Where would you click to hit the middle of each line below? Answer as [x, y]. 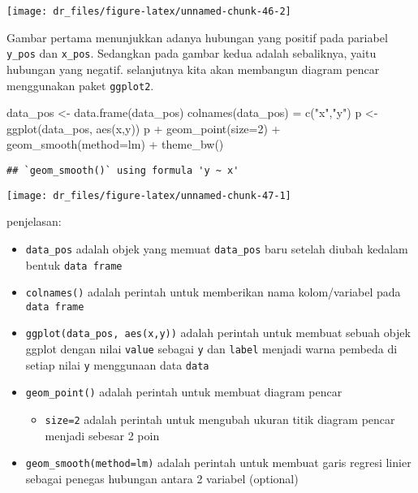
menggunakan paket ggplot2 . [80, 85]
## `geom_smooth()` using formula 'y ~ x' [123, 170]
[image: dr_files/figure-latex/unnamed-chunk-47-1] [149, 195]
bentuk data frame [74, 264]
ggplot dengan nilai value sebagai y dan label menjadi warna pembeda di [211, 349]
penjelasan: [34, 221]
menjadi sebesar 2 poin [102, 435]
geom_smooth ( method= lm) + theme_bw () [115, 144]
